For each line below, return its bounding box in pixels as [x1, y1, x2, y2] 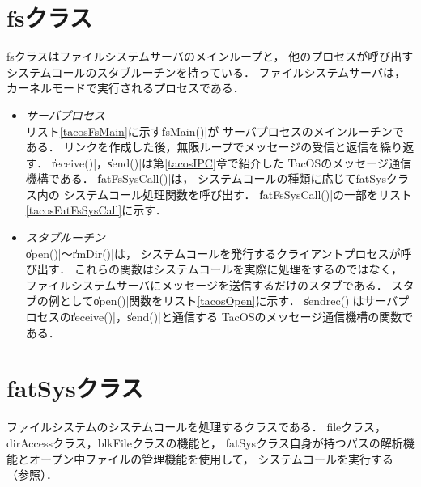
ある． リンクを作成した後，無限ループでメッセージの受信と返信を [25, 138, 381, 155]
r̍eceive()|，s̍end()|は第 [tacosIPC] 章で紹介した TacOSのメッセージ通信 [51, 154, 412, 171]
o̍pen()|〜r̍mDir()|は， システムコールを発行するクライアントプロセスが [25, 244, 401, 261]
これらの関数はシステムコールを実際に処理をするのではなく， [74, 260, 403, 277]
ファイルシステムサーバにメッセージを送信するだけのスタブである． [25, 276, 388, 293]
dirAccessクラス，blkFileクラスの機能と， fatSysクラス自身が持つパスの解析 [6, 434, 403, 451]
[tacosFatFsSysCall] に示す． [25, 201, 167, 218]
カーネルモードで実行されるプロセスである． [6, 79, 245, 96]
